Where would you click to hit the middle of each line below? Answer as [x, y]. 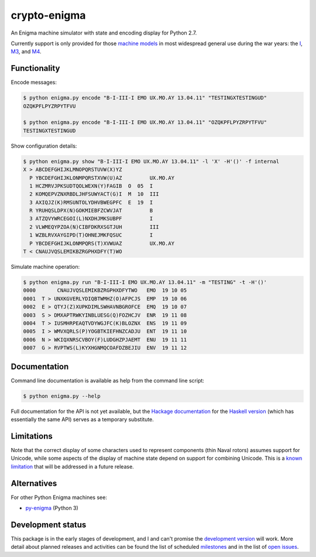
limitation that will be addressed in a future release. [72, 466]
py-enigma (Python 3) [52, 508]
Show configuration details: [44, 146]
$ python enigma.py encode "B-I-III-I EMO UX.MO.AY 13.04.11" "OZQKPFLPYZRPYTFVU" [145, 122]
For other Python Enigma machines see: [59, 497]
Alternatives [34, 483]
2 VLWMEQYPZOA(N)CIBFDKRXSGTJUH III [94, 227]
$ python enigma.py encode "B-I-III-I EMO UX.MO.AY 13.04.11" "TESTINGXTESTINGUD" [145, 98]
